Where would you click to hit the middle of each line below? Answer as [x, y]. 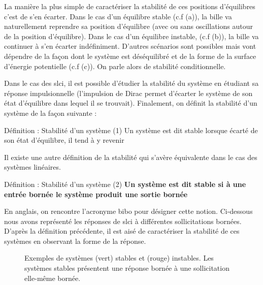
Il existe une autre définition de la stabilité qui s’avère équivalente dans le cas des [131, 157]
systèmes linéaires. [32, 167]
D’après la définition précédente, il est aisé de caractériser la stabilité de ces [122, 231]
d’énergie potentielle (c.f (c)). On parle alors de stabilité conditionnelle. [115, 66]
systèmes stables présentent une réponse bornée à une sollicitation [127, 268]
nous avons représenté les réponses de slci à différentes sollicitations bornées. [123, 221]
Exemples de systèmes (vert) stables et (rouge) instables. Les [119, 258]
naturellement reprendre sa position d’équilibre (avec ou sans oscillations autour [128, 26]
